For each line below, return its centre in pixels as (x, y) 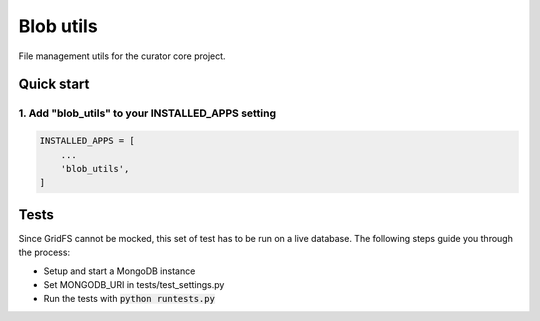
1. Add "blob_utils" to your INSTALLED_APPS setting (147, 113)
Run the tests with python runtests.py (129, 299)
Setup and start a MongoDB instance (119, 271)
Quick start (54, 84)
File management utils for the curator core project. (122, 56)
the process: (44, 252)
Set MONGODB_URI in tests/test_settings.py (134, 284)
